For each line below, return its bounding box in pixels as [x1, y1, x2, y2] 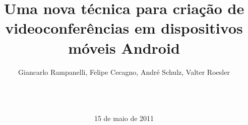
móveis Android [68, 37, 180, 58]
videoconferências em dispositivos [5, 18, 243, 38]
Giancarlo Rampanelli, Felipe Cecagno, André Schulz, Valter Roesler [18, 66, 230, 77]
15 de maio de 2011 [94, 112, 154, 123]
